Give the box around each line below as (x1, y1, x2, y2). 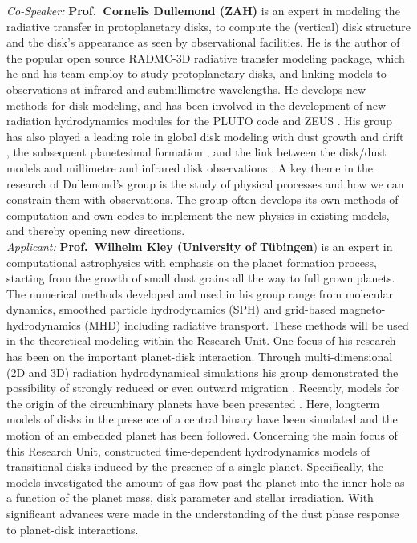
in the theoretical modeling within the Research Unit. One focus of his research (6, 332, 396, 349)
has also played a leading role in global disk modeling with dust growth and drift (6, 128, 404, 144)
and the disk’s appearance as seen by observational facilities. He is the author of (6, 34, 400, 51)
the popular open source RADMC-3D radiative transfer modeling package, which (6, 49, 405, 66)
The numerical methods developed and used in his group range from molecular (6, 285, 393, 302)
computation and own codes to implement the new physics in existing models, (6, 206, 390, 223)
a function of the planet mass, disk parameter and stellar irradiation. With (6, 489, 374, 506)
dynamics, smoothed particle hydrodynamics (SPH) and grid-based (6, 301, 336, 318)
